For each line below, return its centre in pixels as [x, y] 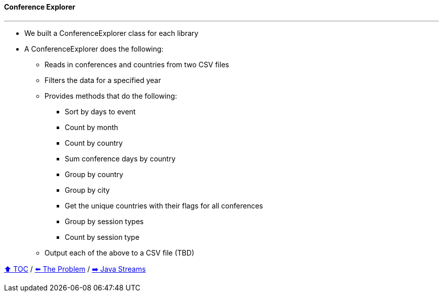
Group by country [94, 174]
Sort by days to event [100, 111]
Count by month [92, 127]
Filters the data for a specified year [103, 80]
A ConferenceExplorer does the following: [94, 49]
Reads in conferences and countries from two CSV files [137, 64]
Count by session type [102, 237]
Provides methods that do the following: [111, 96]
